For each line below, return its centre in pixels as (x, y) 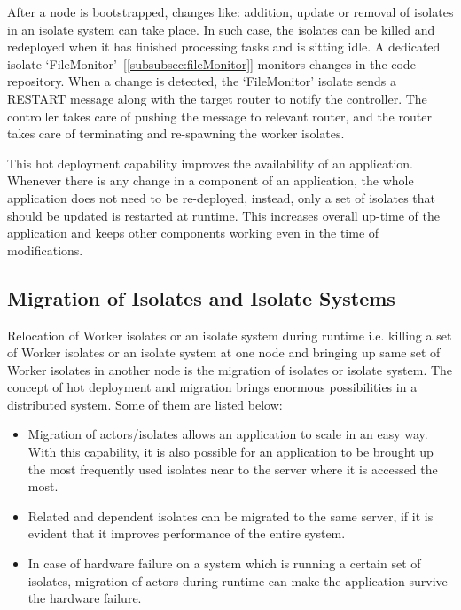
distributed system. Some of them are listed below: (145, 404)
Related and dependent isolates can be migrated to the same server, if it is (230, 516)
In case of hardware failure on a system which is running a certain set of (224, 563)
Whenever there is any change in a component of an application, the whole (211, 180)
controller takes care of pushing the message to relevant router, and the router (219, 116)
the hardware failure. (85, 598)
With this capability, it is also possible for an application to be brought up (230, 452)
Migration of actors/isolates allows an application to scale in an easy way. (228, 434)
